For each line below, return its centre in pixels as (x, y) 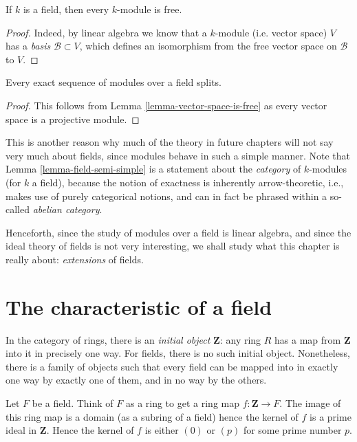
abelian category (66, 209)
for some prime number (292, 430)
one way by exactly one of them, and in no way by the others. (136, 380)
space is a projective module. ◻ (73, 119)
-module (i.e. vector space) (271, 32)
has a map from (308, 339)
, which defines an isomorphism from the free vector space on (208, 46)
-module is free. (150, 9)
